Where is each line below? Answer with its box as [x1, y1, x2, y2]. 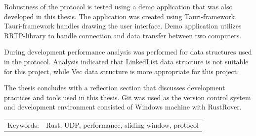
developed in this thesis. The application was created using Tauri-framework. [4, 11, 237, 21]
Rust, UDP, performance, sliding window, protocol [45, 119, 199, 130]
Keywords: [7, 119, 39, 130]
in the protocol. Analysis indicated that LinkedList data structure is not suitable [4, 56, 249, 66]
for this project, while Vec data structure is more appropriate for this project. [4, 66, 239, 76]
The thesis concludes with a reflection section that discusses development [4, 82, 225, 93]
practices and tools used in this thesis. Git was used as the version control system [4, 92, 251, 102]
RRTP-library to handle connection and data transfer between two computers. [4, 30, 242, 40]
